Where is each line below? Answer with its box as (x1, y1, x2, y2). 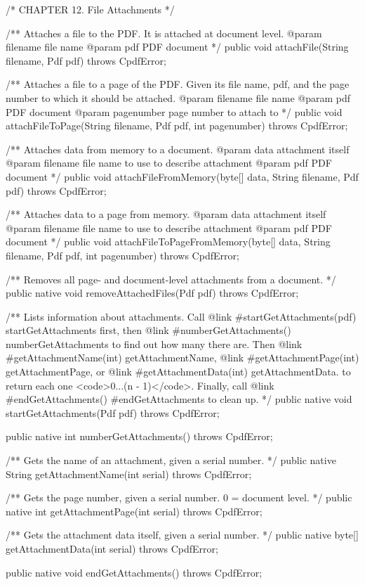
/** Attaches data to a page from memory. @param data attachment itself (6, 207, 326, 221)
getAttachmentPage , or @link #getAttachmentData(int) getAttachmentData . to (6, 364, 351, 379)
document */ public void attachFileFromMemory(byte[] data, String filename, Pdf (6, 169, 359, 184)
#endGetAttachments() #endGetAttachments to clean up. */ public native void (6, 392, 352, 406)
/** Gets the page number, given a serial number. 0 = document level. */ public (6, 490, 352, 505)
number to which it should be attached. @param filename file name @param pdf (6, 90, 350, 105)
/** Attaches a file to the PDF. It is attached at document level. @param (6, 25, 322, 40)
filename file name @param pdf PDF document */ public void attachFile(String (6, 39, 349, 54)
